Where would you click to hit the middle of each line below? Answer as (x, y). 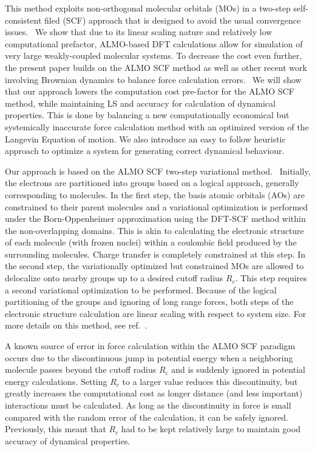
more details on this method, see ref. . (76, 325)
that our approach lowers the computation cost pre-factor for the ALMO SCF (150, 91)
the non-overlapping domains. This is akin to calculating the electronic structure (154, 230)
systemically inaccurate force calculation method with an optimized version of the (157, 126)
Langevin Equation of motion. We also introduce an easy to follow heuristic (145, 139)
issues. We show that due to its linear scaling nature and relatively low (139, 32)
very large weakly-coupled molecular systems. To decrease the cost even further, (154, 55)
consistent (23, 20)
